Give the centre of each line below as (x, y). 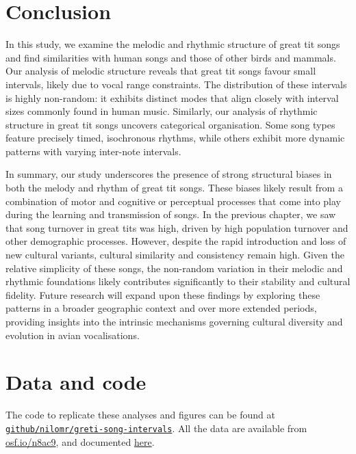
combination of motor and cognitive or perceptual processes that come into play (173, 201)
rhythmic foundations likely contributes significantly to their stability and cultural (178, 281)
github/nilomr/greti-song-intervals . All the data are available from (156, 428)
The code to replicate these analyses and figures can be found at (140, 415)
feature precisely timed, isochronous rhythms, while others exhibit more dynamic (175, 138)
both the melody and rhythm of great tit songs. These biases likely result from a (174, 188)
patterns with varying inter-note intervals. (93, 151)
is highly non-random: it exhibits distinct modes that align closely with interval (172, 97)
